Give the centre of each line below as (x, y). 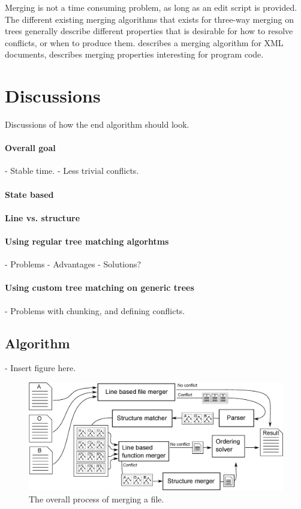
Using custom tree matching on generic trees (100, 287)
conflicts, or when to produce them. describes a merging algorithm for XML (144, 42)
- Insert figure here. (40, 368)
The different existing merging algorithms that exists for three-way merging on (149, 19)
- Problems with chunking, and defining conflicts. (95, 310)
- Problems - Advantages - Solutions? (73, 264)
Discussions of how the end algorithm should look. (97, 124)
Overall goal (30, 148)
